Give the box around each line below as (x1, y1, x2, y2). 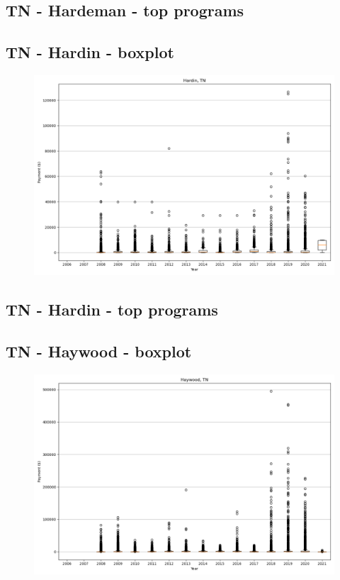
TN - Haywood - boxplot (6, 340, 192, 362)
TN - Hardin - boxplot (6, 41, 174, 63)
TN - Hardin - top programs (6, 299, 218, 320)
